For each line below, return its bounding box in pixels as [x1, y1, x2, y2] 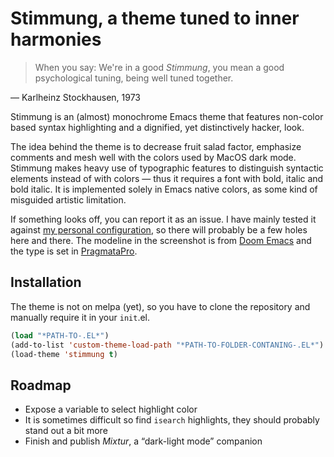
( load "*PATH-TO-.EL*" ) [10, 330, 110, 341]
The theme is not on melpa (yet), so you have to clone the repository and [10, 300, 311, 312]
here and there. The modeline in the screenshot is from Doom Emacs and [10, 234, 312, 246]
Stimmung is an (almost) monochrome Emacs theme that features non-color [10, 110, 324, 122]
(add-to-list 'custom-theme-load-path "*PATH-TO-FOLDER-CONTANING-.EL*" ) [10, 340, 325, 350]
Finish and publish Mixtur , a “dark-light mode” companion [24, 435, 263, 447]
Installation [10, 274, 82, 291]
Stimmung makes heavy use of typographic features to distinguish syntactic [10, 162, 324, 174]
